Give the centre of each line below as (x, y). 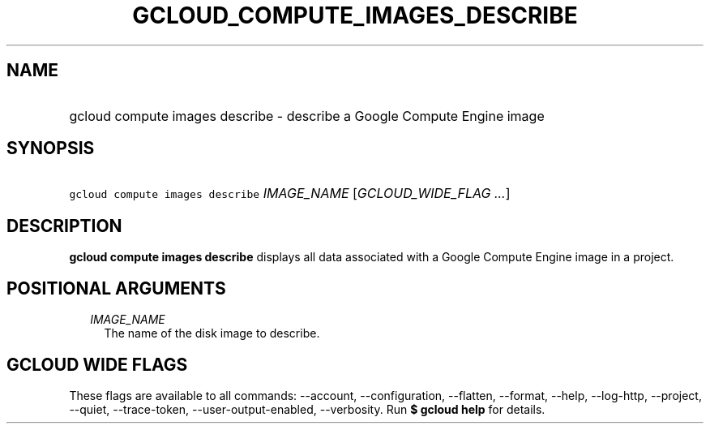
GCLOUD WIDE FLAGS (97, 364)
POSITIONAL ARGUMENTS (116, 288)
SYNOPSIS (51, 148)
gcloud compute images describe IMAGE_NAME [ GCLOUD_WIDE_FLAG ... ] (290, 193)
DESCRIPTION (64, 226)
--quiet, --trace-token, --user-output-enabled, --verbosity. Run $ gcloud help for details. (307, 409)
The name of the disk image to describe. (212, 333)
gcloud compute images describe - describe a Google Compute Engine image (307, 116)
